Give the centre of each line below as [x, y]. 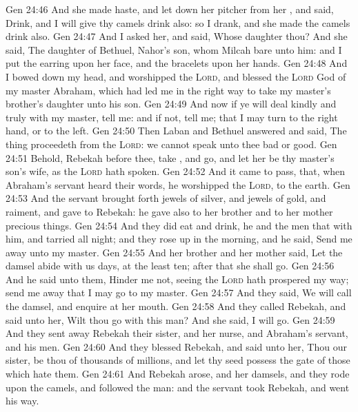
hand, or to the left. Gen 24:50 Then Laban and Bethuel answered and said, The [176, 131]
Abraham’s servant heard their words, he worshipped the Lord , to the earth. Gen [178, 184]
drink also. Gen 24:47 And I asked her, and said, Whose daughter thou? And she [177, 36]
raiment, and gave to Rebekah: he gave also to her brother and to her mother [169, 211]
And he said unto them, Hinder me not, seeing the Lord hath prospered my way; [177, 279]
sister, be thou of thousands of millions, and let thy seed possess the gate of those [178, 360]
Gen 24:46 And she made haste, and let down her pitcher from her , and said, [170, 9]
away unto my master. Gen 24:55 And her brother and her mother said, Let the [174, 252]
